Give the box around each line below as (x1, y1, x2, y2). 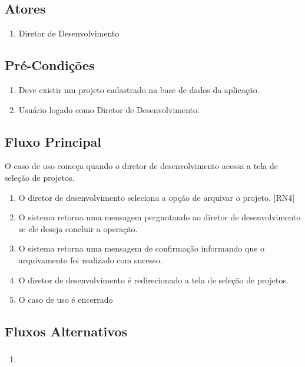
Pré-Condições (5, 56, 95, 74)
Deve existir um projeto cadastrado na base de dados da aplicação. (18, 84, 260, 95)
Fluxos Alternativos (5, 322, 128, 340)
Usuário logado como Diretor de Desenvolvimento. (18, 103, 200, 115)
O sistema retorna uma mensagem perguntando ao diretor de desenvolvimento (18, 211, 301, 223)
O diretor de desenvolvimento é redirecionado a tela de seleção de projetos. (18, 273, 289, 286)
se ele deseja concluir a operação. (18, 222, 138, 234)
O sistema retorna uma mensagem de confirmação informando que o (18, 242, 265, 254)
